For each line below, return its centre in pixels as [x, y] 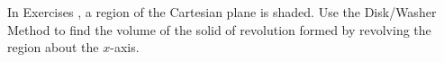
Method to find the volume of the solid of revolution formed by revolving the [219, 29]
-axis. [125, 47]
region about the [53, 47]
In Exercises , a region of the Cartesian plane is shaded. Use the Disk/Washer [222, 12]
